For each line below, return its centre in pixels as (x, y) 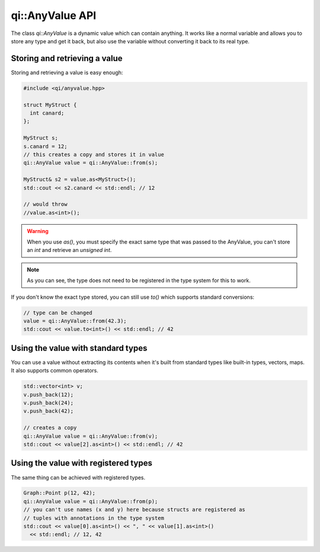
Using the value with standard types (79, 348)
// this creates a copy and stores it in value (94, 154)
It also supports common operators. (55, 371)
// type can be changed (58, 312)
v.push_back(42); (49, 411)
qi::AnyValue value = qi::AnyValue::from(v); (91, 436)
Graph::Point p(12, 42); (60, 493)
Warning (38, 231)
